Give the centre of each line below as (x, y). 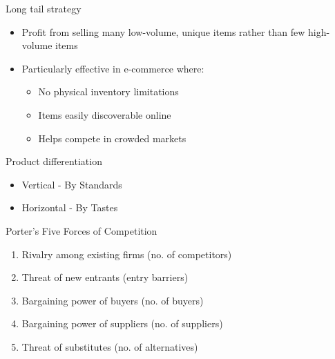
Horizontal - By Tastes (70, 207)
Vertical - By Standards (72, 184)
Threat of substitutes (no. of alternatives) (110, 346)
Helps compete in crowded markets (112, 138)
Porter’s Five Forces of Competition (82, 230)
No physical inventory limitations (108, 91)
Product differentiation (54, 161)
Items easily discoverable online (105, 114)
